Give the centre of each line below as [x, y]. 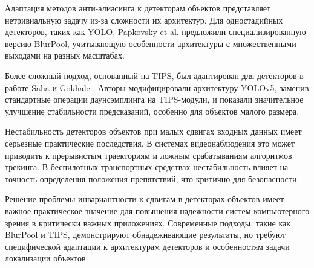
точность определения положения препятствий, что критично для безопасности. [152, 178]
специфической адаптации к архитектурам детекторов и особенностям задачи [147, 246]
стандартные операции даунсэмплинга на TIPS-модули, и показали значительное [154, 99]
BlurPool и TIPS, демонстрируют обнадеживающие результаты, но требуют [146, 235]
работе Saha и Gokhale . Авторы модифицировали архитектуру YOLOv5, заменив [157, 87]
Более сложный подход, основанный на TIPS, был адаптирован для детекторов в [154, 75]
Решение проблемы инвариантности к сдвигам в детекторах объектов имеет [145, 199]
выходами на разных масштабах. [65, 55]
